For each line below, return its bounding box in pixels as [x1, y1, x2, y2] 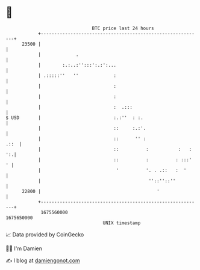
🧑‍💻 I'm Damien [5, 245, 43, 252]
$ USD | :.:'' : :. [5, 114, 144, 121]
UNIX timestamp [102, 219, 141, 226]
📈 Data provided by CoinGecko [5, 231, 84, 238]
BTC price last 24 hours [92, 25, 154, 31]
